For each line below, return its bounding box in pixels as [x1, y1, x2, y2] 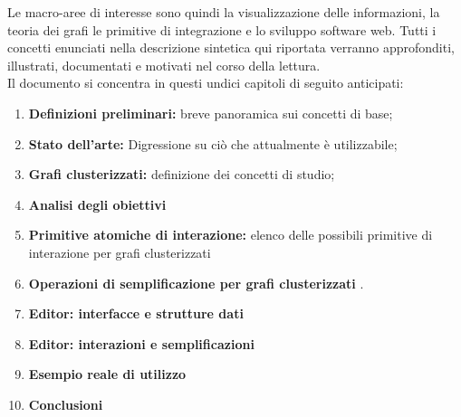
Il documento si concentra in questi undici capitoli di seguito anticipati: [7, 73, 404, 92]
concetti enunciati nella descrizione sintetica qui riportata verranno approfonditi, [7, 38, 455, 57]
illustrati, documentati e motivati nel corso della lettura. [7, 55, 321, 74]
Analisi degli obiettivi [28, 194, 167, 213]
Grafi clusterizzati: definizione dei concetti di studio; [28, 165, 335, 184]
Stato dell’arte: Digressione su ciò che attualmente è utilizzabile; [28, 134, 398, 153]
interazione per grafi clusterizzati [28, 242, 211, 261]
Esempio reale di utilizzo [28, 365, 187, 384]
